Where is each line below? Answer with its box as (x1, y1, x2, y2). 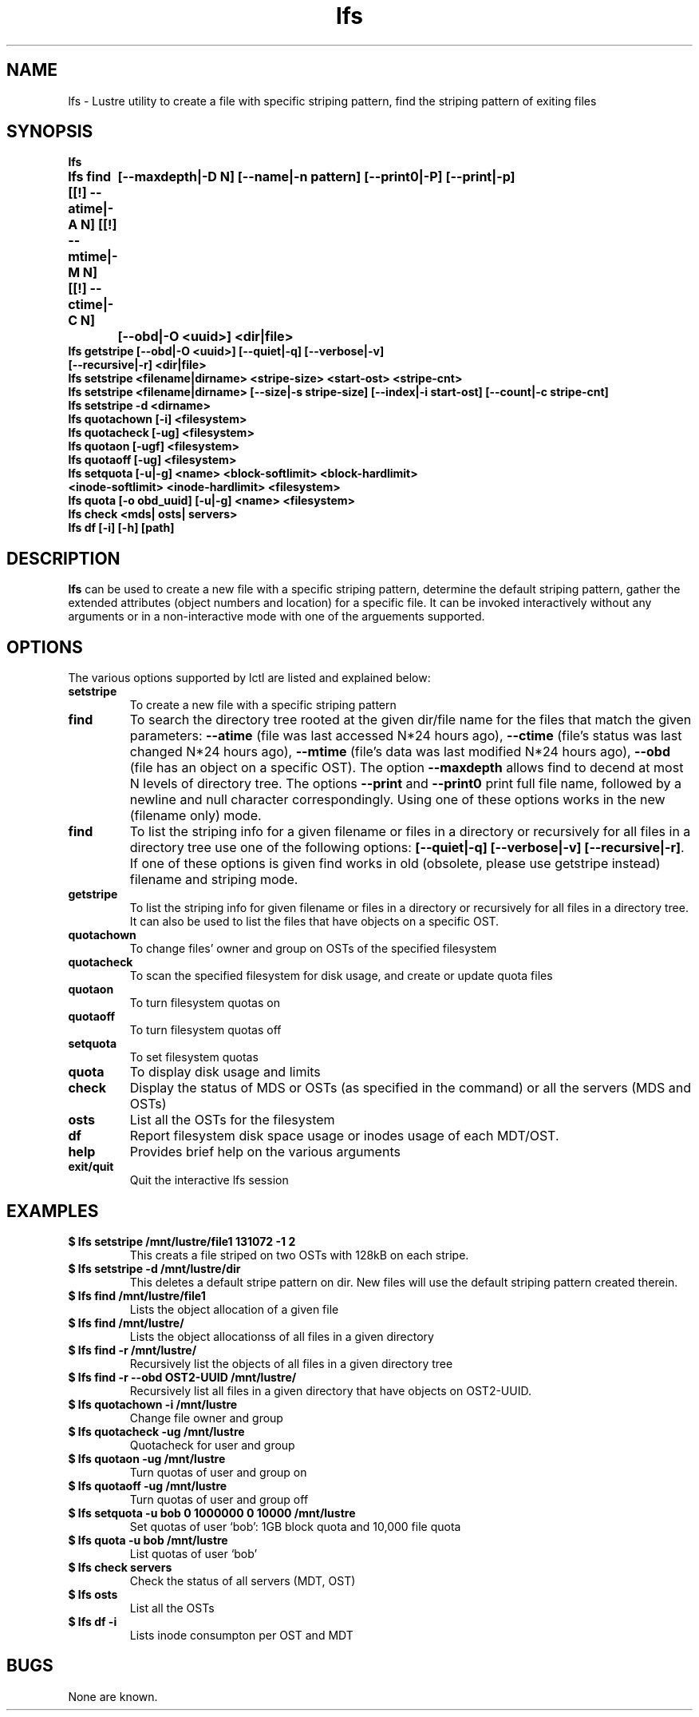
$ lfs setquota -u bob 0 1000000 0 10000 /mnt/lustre (68, 1505, 356, 1520)
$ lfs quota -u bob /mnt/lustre (68, 1533, 228, 1547)
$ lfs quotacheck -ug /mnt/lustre (68, 1424, 245, 1438)
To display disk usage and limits (129, 1064, 321, 1081)
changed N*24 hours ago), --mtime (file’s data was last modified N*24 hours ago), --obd (129, 744, 671, 760)
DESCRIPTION (6, 548, 120, 569)
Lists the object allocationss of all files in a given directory (129, 1329, 434, 1343)
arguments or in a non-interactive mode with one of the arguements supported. (68, 609, 485, 624)
